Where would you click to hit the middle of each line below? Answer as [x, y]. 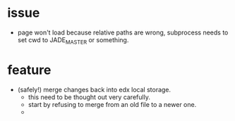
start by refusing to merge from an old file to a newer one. [112, 104]
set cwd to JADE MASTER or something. [73, 40]
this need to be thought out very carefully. [89, 97]
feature [29, 70]
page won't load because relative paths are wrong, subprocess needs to [123, 32]
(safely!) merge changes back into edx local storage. [94, 89]
